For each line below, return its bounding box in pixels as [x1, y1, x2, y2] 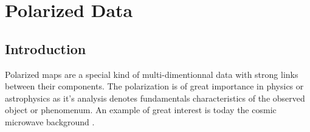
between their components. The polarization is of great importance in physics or [5, 80, 304, 92]
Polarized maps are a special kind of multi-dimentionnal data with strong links [5, 68, 298, 80]
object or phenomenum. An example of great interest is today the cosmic [5, 103, 277, 116]
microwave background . [5, 115, 95, 128]
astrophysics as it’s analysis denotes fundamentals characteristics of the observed [5, 91, 305, 104]
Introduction [5, 39, 86, 58]
